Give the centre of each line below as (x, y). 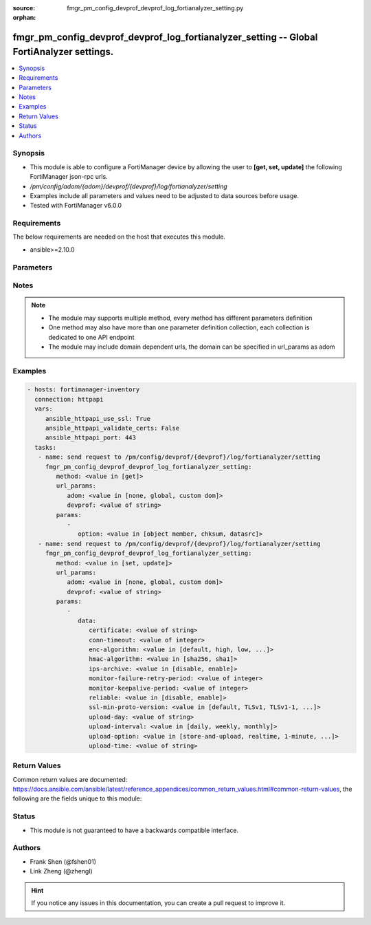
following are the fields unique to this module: (77, 798)
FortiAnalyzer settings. (63, 52)
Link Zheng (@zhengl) (61, 871)
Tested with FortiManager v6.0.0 (76, 206)
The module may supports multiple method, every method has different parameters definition (180, 318)
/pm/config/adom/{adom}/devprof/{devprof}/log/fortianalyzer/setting (129, 186)
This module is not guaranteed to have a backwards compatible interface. (134, 830)
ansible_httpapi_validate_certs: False (112, 428)
